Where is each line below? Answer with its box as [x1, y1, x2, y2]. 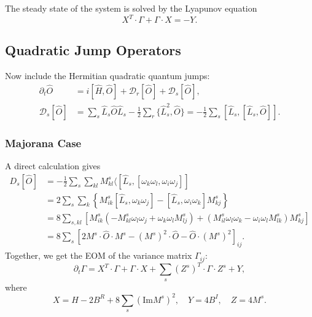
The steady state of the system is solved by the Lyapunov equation [5, 2, 257, 14]
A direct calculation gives [5, 159, 101, 172]
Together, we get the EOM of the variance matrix [5, 249, 192, 262]
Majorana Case [5, 135, 82, 150]
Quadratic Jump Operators [5, 40, 181, 59]
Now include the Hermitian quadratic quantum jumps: [5, 69, 210, 82]
